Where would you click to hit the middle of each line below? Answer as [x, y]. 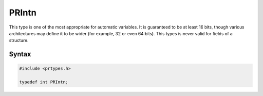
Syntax [20, 54]
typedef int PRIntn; [44, 82]
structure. [19, 41]
